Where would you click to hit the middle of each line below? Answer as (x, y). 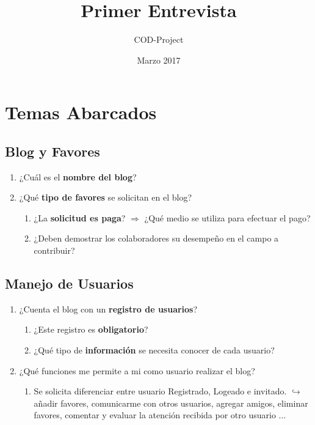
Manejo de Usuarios (69, 283)
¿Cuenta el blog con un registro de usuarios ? (108, 309)
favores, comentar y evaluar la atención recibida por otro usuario (155, 415)
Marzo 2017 (159, 60)
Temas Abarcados (81, 112)
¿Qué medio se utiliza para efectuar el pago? (227, 217)
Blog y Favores (52, 151)
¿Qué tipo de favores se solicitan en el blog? (106, 197)
